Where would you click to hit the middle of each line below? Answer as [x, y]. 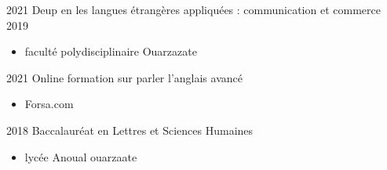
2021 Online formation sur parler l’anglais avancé [124, 77]
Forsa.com [49, 104]
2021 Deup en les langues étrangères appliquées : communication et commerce [193, 9]
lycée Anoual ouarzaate [81, 156]
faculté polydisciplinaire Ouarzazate [111, 51]
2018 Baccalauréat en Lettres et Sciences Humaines [130, 130]
